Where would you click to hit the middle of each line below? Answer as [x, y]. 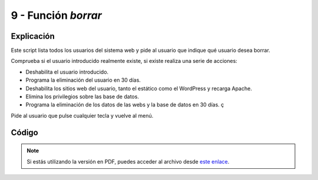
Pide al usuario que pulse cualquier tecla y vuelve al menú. [82, 115]
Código [24, 132]
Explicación [33, 36]
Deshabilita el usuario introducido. [67, 72]
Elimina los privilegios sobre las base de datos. [82, 96]
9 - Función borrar [57, 15]
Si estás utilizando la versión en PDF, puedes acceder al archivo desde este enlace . [128, 161]
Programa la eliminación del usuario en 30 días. [83, 80]
